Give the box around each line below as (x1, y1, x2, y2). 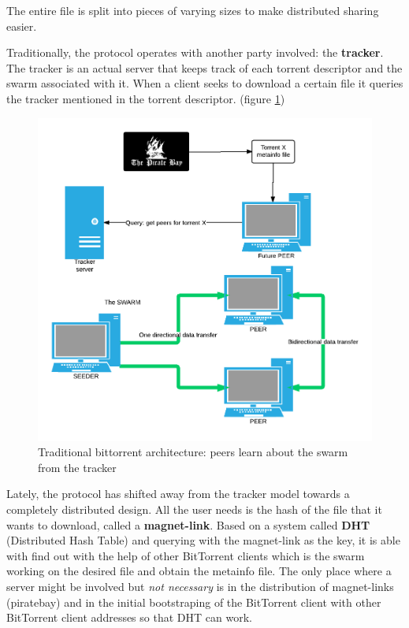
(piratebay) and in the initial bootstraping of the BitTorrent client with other (6, 593, 381, 610)
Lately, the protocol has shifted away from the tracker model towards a (6, 485, 350, 502)
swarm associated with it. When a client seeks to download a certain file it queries (6, 75, 403, 91)
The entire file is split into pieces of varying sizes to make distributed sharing (6, 2, 379, 18)
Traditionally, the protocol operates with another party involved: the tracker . (6, 44, 384, 61)
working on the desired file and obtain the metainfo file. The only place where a (6, 563, 392, 579)
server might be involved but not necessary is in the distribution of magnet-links (6, 578, 394, 594)
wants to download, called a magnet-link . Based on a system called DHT (6, 516, 370, 533)
